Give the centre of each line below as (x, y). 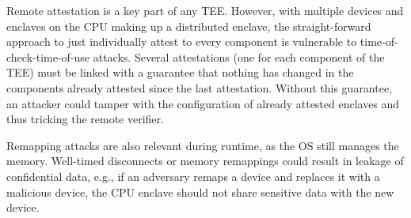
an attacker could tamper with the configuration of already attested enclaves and (203, 103)
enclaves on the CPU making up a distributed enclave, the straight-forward (189, 26)
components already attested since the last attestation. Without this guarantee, (200, 87)
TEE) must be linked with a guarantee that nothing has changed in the (180, 72)
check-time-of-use (48, 56)
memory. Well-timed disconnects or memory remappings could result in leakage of (205, 161)
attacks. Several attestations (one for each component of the (239, 56)
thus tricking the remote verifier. (85, 119)
